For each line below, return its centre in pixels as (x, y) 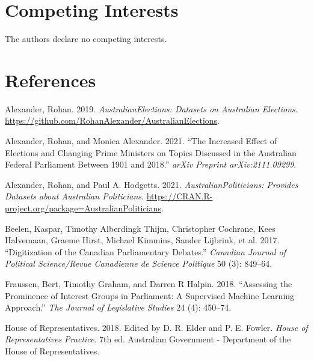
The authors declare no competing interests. (86, 39)
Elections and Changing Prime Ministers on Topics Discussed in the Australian (151, 152)
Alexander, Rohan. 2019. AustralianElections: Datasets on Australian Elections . (151, 108)
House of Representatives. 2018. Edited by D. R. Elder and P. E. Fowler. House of (156, 327)
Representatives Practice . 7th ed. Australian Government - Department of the (148, 339)
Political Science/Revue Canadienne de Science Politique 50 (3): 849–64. (139, 263)
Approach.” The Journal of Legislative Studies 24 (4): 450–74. (118, 307)
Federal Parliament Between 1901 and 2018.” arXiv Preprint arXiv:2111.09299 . (151, 164)
